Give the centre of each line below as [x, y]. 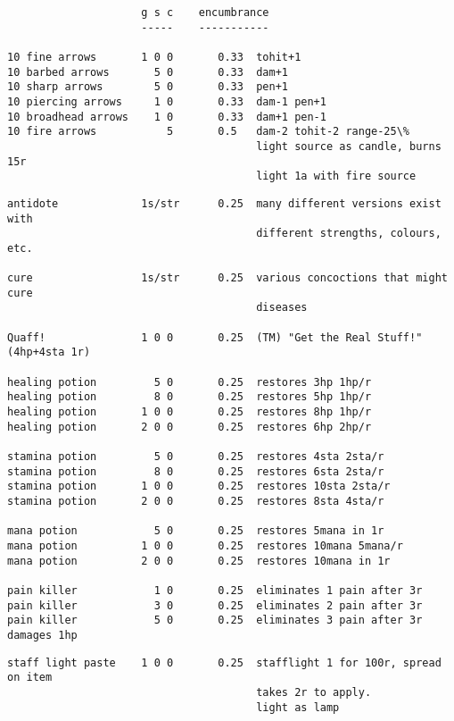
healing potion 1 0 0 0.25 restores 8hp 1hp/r [190, 412]
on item [30, 678]
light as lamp [298, 707]
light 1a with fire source [336, 176]
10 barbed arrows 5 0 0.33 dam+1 [148, 72]
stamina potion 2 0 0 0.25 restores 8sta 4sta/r [196, 501]
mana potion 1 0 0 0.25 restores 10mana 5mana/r [205, 545]
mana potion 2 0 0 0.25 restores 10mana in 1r [199, 561]
